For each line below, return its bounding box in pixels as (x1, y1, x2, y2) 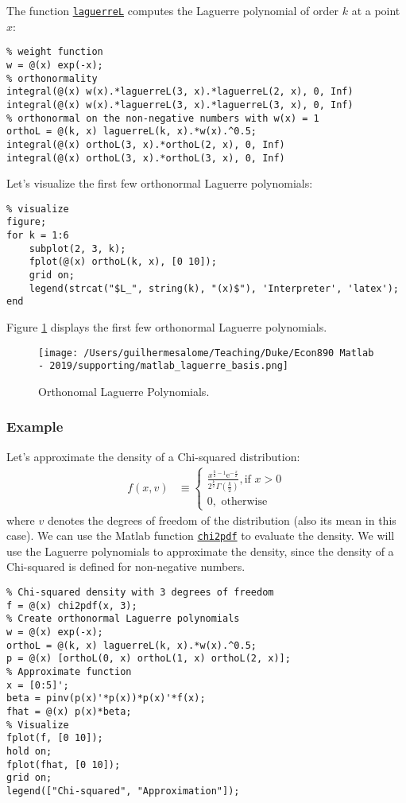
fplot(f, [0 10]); (6, 732, 103, 744)
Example (6, 417, 64, 436)
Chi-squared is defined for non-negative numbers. (6, 558, 246, 575)
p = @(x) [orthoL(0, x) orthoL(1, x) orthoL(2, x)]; (6, 653, 291, 665)
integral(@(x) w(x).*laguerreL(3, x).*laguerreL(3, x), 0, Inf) (6, 99, 354, 111)
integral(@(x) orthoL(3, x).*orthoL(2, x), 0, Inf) (6, 138, 285, 150)
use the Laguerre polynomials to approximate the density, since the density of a (6, 542, 394, 559)
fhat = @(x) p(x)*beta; (6, 705, 132, 717)
